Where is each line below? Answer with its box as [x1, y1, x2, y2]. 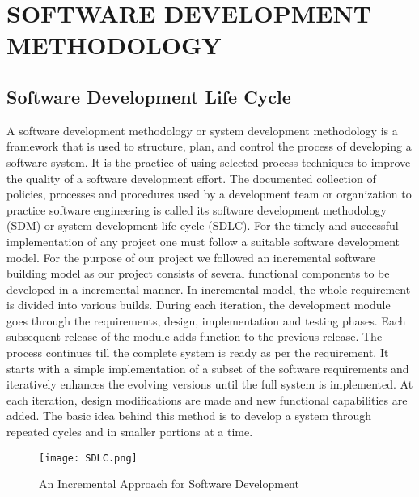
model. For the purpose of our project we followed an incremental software [6, 248, 375, 265]
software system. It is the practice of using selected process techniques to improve [6, 153, 411, 170]
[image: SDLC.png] [39, 452, 138, 464]
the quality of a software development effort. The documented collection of [6, 169, 376, 186]
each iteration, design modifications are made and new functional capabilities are [6, 391, 408, 408]
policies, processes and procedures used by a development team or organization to [6, 185, 412, 202]
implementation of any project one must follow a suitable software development [6, 232, 400, 249]
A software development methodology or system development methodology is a [6, 121, 398, 138]
